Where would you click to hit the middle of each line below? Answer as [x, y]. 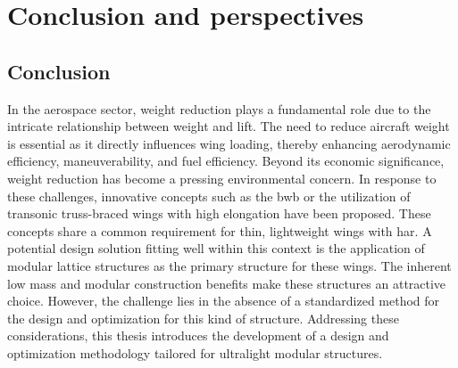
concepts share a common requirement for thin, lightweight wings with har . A [220, 230]
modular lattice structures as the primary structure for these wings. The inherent [229, 265]
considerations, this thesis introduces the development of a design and [198, 335]
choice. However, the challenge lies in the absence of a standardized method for [224, 301]
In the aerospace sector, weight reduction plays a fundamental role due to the [219, 108]
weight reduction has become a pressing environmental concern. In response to [222, 178]
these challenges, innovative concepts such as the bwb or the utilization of [209, 196]
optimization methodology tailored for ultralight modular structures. [195, 352]
